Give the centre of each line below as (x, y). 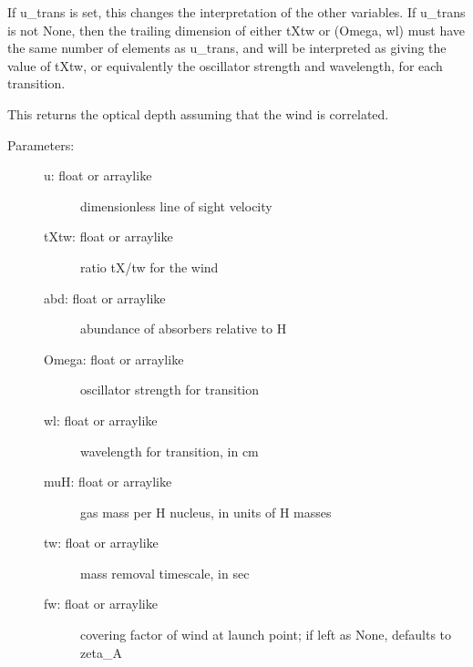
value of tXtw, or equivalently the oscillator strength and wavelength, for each (225, 65)
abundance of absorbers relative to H (184, 328)
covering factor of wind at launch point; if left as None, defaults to (266, 635)
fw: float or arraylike (101, 604)
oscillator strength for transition (170, 390)
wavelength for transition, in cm (170, 451)
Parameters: (41, 144)
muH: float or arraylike (108, 482)
